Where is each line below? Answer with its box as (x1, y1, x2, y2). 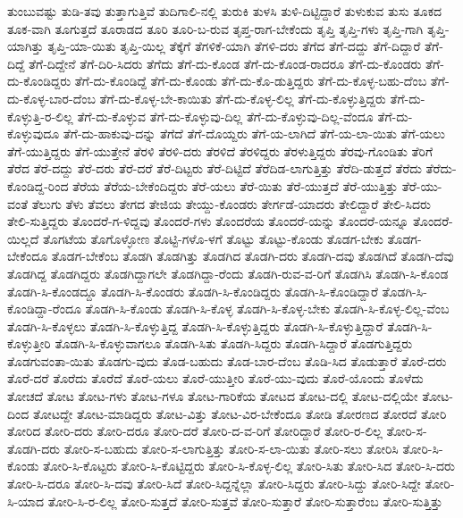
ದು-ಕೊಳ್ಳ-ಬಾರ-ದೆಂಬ (7, 88, 96, 107)
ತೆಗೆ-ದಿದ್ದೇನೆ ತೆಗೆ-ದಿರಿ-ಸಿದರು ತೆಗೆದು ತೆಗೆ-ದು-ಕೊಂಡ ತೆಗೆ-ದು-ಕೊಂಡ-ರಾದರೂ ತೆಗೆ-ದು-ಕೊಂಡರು (29, 54, 422, 72)
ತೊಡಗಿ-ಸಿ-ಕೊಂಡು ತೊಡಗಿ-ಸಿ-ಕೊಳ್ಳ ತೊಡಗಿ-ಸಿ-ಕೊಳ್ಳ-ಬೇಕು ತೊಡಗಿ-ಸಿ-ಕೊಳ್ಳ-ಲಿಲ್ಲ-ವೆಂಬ (85, 299, 450, 318)
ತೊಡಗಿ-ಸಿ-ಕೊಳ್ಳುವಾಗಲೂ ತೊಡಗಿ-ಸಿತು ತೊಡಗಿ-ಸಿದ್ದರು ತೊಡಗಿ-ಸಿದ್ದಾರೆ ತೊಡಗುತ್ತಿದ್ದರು (55, 334, 413, 353)
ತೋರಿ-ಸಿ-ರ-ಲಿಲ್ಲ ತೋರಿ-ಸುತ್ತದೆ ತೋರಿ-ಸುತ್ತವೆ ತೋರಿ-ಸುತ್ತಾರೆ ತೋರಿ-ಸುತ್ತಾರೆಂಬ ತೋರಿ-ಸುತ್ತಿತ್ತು (47, 491, 443, 510)
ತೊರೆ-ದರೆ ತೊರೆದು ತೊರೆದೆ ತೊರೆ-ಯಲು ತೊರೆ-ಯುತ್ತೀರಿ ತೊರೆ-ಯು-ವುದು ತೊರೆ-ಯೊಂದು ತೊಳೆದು (7, 369, 424, 388)
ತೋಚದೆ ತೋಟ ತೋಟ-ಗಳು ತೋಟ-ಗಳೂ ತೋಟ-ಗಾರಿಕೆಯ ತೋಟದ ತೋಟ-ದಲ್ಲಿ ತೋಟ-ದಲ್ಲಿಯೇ (7, 387, 418, 405)
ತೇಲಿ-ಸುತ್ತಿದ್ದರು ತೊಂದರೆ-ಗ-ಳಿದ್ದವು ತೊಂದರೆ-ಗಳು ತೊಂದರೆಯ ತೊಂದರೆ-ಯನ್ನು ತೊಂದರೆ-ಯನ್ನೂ (7, 212, 409, 230)
